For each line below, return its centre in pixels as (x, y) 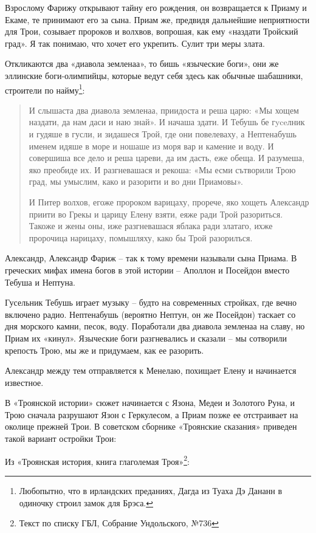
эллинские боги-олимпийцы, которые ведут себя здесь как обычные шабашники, (154, 75)
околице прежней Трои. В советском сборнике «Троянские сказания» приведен (151, 426)
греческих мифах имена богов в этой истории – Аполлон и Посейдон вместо (147, 270)
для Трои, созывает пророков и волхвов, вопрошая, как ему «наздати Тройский (152, 31)
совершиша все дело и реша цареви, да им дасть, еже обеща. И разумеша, (167, 158)
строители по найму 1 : (45, 89)
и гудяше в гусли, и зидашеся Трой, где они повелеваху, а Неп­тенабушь (163, 134)
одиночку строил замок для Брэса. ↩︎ (86, 502)
